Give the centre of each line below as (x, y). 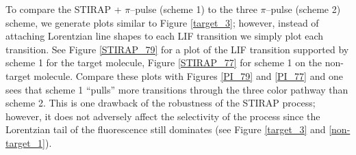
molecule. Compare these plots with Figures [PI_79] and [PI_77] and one (188, 75)
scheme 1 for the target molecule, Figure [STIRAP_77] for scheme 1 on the (164, 62)
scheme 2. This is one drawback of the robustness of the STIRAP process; (161, 103)
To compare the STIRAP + (64, 9)
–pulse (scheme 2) (303, 9)
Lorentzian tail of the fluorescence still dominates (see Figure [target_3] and (166, 129)
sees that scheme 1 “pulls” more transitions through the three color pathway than (177, 89)
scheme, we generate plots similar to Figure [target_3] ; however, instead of (162, 22)
